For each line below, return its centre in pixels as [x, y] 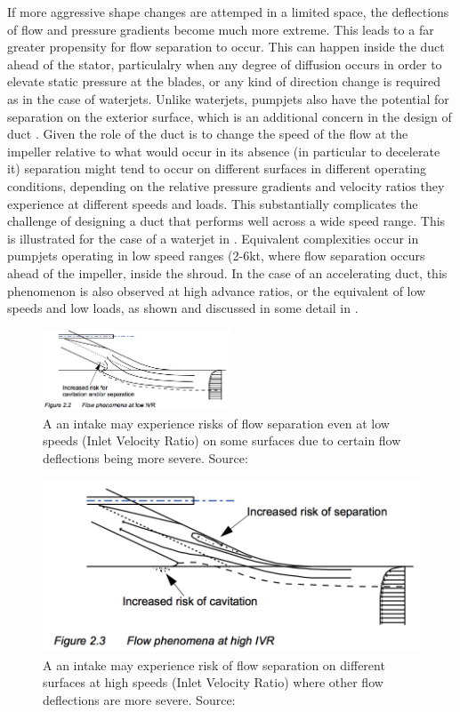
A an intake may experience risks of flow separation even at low [216, 423]
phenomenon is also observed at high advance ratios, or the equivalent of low [217, 290]
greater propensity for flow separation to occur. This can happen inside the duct [226, 47]
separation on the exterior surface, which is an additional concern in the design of [230, 116]
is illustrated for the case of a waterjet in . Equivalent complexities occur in [213, 238]
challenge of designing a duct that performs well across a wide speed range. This [226, 221]
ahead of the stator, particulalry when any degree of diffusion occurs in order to [225, 64]
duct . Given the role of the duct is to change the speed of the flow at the [208, 134]
